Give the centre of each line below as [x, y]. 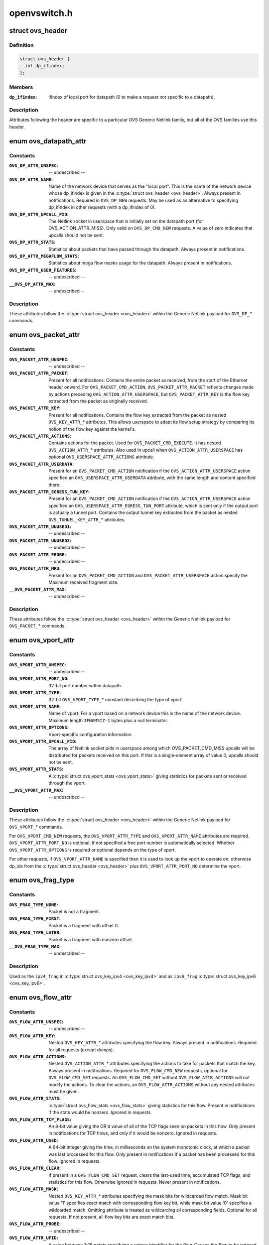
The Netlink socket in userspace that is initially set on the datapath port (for [126, 221]
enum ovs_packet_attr [45, 335]
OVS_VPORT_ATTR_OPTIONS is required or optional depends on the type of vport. [93, 850]
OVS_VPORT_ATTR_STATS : [36, 769]
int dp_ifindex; [45, 66]
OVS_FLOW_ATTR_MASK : [34, 1189]
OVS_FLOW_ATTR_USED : [34, 1140]
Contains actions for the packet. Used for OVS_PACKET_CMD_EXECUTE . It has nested [135, 443]
